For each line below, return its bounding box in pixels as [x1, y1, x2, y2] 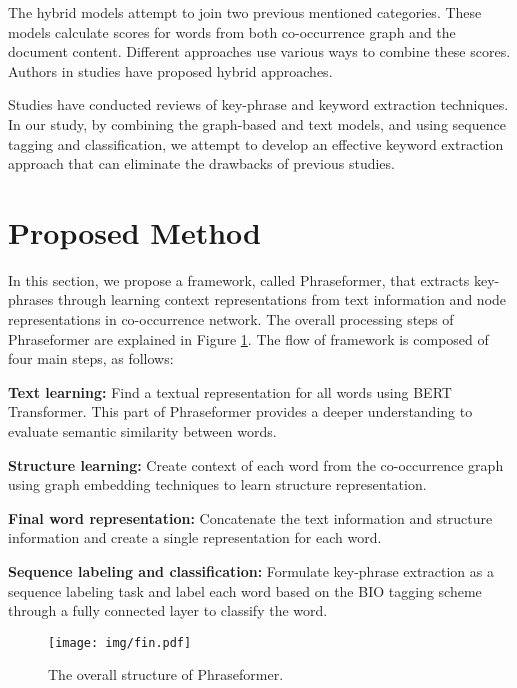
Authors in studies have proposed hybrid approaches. [8, 60, 333, 81]
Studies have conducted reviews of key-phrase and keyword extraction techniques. [8, 94, 509, 115]
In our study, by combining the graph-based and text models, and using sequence [8, 113, 506, 134]
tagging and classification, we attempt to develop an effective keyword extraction [8, 133, 504, 154]
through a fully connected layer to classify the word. [8, 600, 328, 621]
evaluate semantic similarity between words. [8, 421, 277, 442]
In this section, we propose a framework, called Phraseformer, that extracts [8, 269, 470, 290]
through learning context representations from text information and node [57, 289, 507, 310]
